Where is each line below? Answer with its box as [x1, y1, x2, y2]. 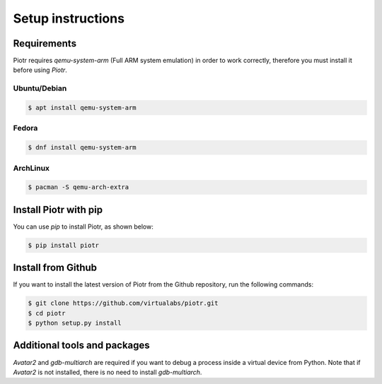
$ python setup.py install [28, 319, 122, 328]
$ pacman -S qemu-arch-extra [28, 184, 129, 191]
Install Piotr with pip [13, 203, 103, 215]
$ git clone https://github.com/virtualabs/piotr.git [28, 299, 219, 307]
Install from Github [13, 262, 98, 274]
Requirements [13, 37, 77, 49]
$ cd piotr [28, 309, 66, 317]
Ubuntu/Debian [13, 83, 67, 93]
